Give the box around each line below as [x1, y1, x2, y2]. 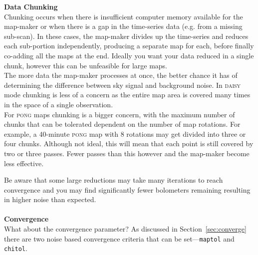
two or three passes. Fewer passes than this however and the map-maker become [4, 148, 250, 158]
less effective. [4, 158, 44, 168]
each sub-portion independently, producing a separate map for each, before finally [4, 40, 254, 51]
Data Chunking [4, 1, 58, 11]
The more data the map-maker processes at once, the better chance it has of [4, 70, 238, 80]
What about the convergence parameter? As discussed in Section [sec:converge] [4, 224, 247, 234]
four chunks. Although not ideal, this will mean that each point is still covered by [4, 138, 254, 149]
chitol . [4, 243, 27, 254]
